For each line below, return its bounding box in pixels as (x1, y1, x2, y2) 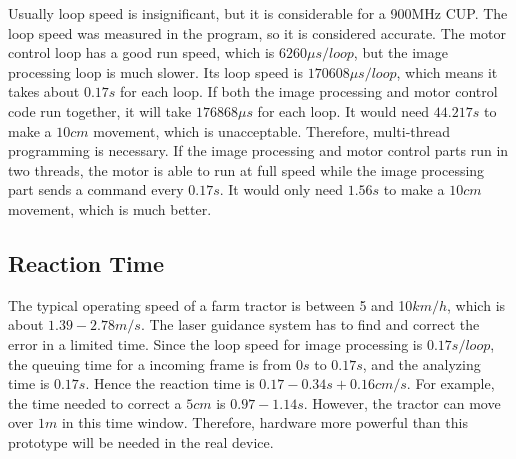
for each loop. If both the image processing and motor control (120, 81, 498, 102)
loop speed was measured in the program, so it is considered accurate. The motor (8, 22, 507, 43)
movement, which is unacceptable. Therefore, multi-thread (93, 120, 451, 141)
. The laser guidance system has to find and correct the (140, 314, 480, 335)
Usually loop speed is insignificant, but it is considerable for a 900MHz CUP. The (8, 3, 508, 23)
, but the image (353, 42, 448, 63)
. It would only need (219, 179, 344, 200)
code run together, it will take (8, 100, 192, 121)
